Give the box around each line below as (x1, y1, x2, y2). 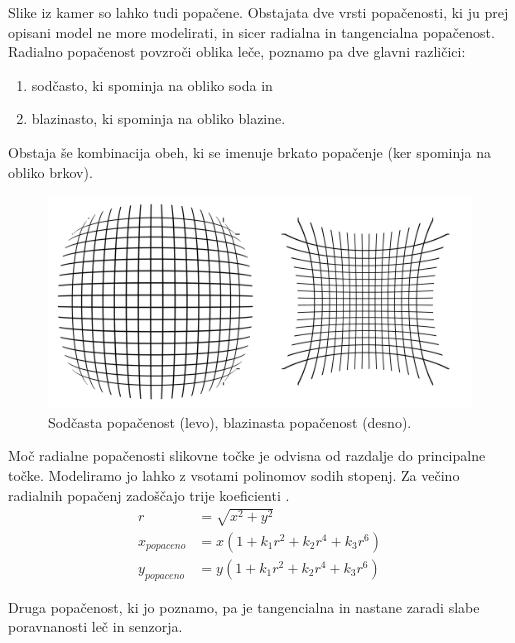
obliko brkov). (8, 161, 93, 182)
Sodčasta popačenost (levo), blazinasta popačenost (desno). (48, 411, 412, 432)
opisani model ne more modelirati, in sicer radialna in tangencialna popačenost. (8, 21, 495, 42)
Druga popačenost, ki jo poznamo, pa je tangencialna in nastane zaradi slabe (8, 596, 480, 617)
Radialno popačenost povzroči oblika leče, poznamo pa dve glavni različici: (8, 41, 466, 62)
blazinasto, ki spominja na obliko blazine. (31, 108, 286, 129)
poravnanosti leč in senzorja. (8, 616, 183, 637)
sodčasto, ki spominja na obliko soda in (31, 74, 273, 95)
